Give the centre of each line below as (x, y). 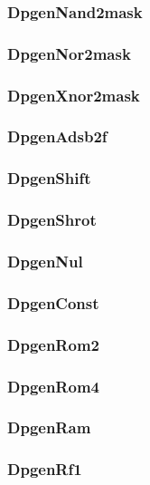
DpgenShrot (52, 220)
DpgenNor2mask (69, 53)
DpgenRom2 (53, 344)
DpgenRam (49, 427)
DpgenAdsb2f (57, 136)
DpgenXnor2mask (74, 95)
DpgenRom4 (53, 386)
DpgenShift (49, 178)
